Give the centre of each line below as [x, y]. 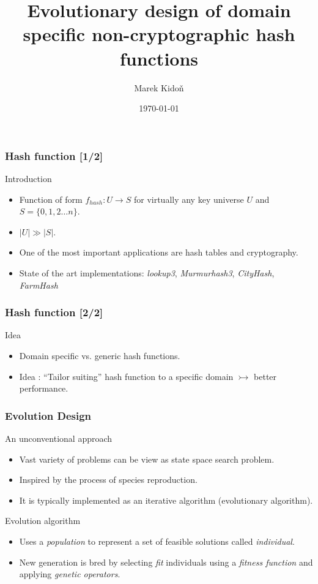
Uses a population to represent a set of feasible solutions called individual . [157, 541]
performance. [44, 388]
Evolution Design [48, 415]
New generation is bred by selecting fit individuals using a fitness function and [166, 562]
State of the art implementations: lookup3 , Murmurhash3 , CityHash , [147, 272]
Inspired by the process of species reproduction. [108, 480]
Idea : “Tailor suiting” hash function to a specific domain [126, 376]
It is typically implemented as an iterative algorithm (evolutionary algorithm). [166, 500]
